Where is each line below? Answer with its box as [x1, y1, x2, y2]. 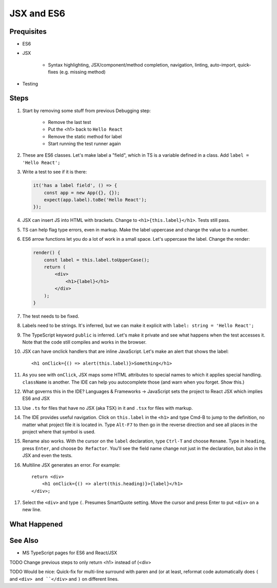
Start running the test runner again [48, 141, 121, 147]
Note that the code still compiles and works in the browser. [22, 339, 147, 345]
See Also [9, 536, 38, 545]
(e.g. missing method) [59, 69, 106, 75]
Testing [22, 80, 38, 87]
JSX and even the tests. [22, 452, 73, 458]
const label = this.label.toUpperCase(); [44, 257, 150, 263]
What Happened [9, 520, 63, 529]
